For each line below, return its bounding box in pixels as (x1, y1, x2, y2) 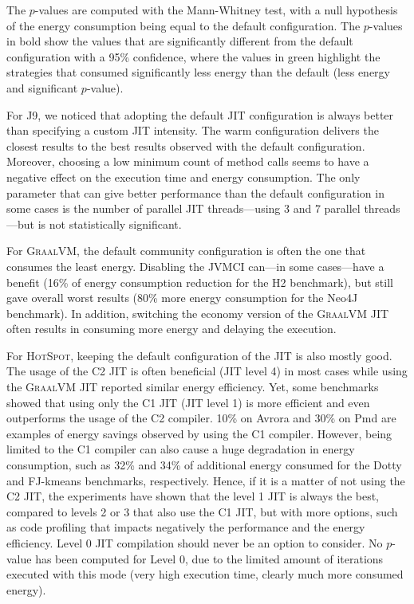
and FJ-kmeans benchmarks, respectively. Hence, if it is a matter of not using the (6, 472, 405, 488)
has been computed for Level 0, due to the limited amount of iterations (35, 550, 384, 567)
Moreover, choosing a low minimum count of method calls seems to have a (6, 153, 369, 170)
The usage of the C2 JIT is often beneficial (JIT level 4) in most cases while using (6, 363, 408, 379)
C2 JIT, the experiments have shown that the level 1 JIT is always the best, (6, 488, 380, 504)
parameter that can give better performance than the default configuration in (6, 184, 384, 201)
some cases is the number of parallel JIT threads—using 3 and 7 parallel (6, 200, 361, 217)
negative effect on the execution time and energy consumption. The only (6, 168, 361, 185)
